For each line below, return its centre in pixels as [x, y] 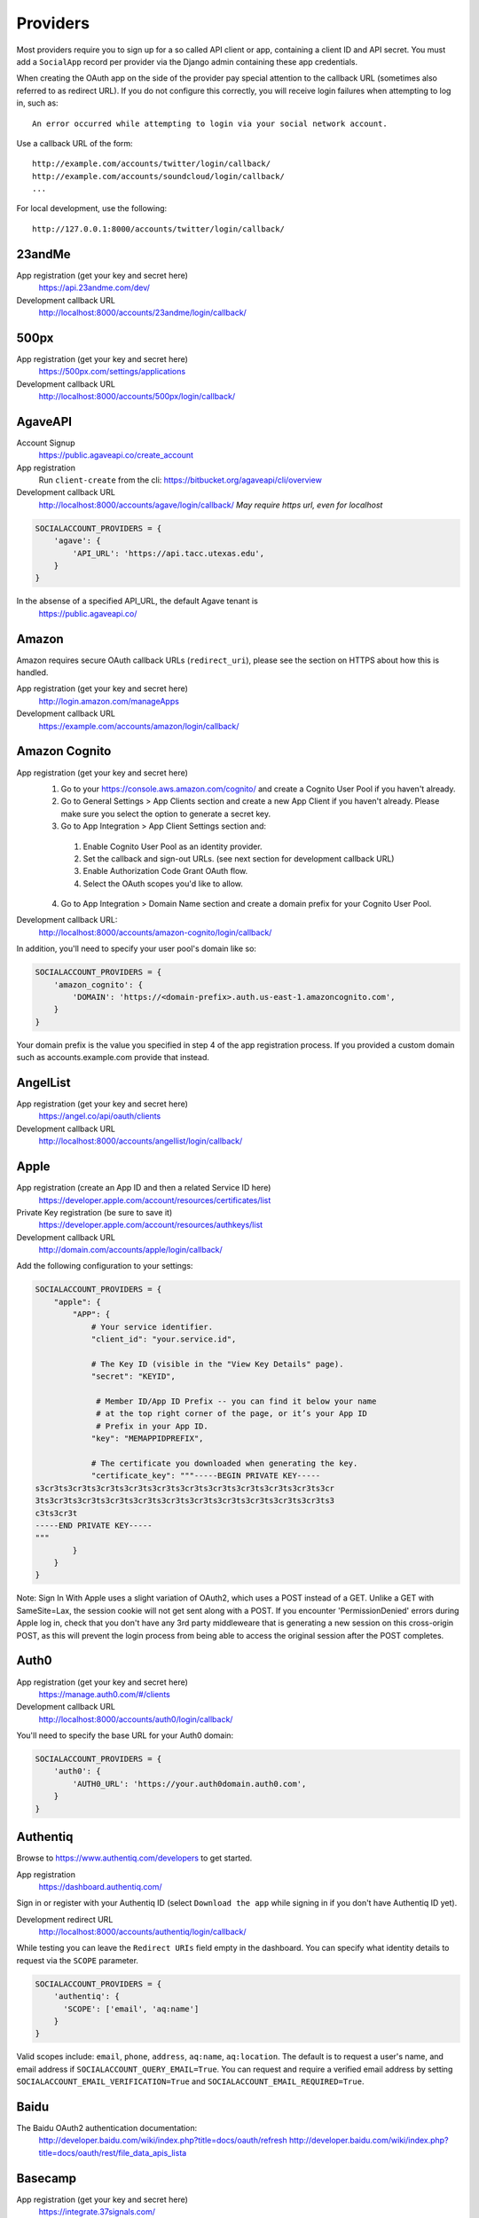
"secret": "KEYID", [133, 1376]
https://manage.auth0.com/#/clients [104, 1694]
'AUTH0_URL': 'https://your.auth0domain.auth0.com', [189, 1784]
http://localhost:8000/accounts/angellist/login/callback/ [141, 1141]
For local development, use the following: [92, 208]
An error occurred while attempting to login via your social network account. [210, 123]
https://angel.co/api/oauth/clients [100, 1116]
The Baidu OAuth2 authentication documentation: [107, 2128]
